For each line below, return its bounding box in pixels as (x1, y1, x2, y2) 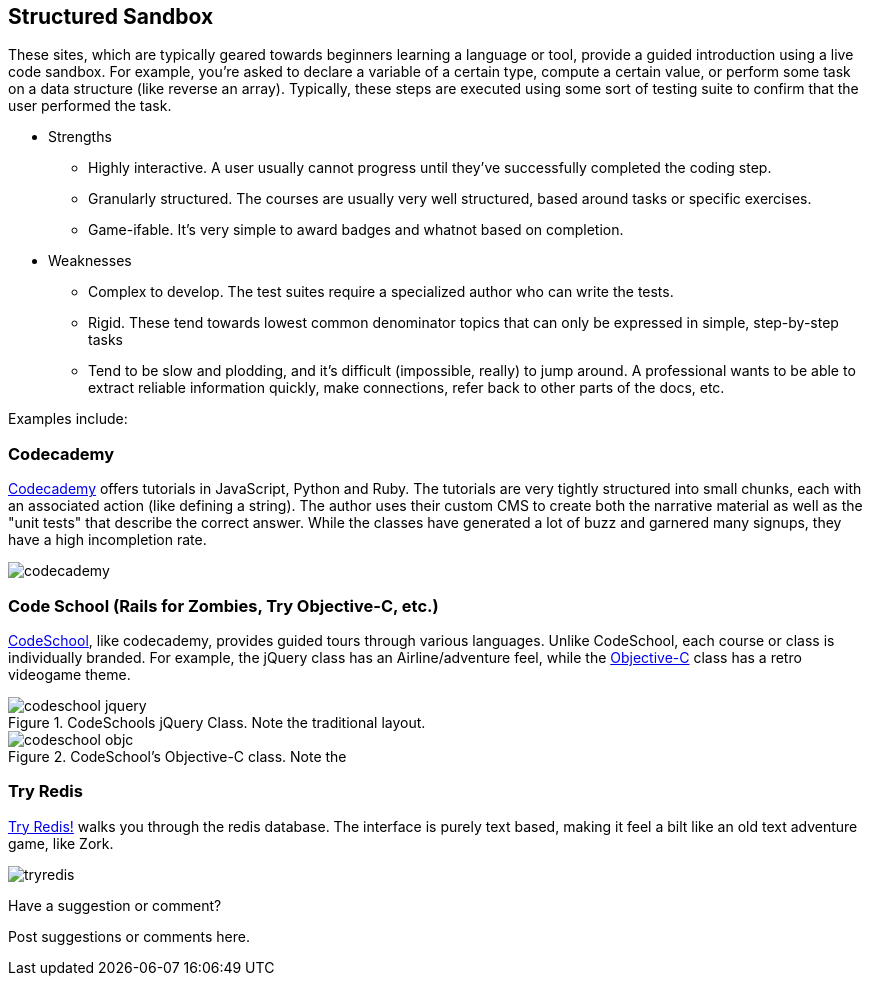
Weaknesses (48, 252, 132, 270)
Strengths (48, 128, 112, 146)
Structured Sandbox (8, 4, 214, 29)
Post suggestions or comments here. (8, 927, 250, 945)
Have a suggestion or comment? (8, 896, 222, 914)
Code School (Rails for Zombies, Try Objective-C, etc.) (8, 595, 439, 616)
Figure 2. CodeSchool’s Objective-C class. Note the (8, 747, 347, 765)
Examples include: (8, 410, 128, 428)
